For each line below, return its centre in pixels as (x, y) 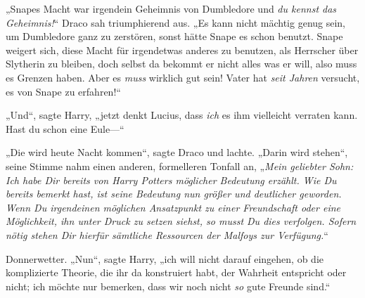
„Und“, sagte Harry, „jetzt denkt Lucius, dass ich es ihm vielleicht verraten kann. (182, 115)
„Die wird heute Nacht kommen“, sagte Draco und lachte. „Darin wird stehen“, (177, 152)
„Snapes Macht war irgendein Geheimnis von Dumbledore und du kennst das (171, 8)
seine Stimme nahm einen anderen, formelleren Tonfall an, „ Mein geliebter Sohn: (180, 166)
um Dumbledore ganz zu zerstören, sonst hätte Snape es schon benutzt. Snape (174, 36)
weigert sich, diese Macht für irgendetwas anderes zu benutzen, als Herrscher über (182, 50)
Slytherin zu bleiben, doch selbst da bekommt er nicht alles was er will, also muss (181, 64)
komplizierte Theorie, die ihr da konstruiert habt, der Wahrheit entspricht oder (176, 272)
